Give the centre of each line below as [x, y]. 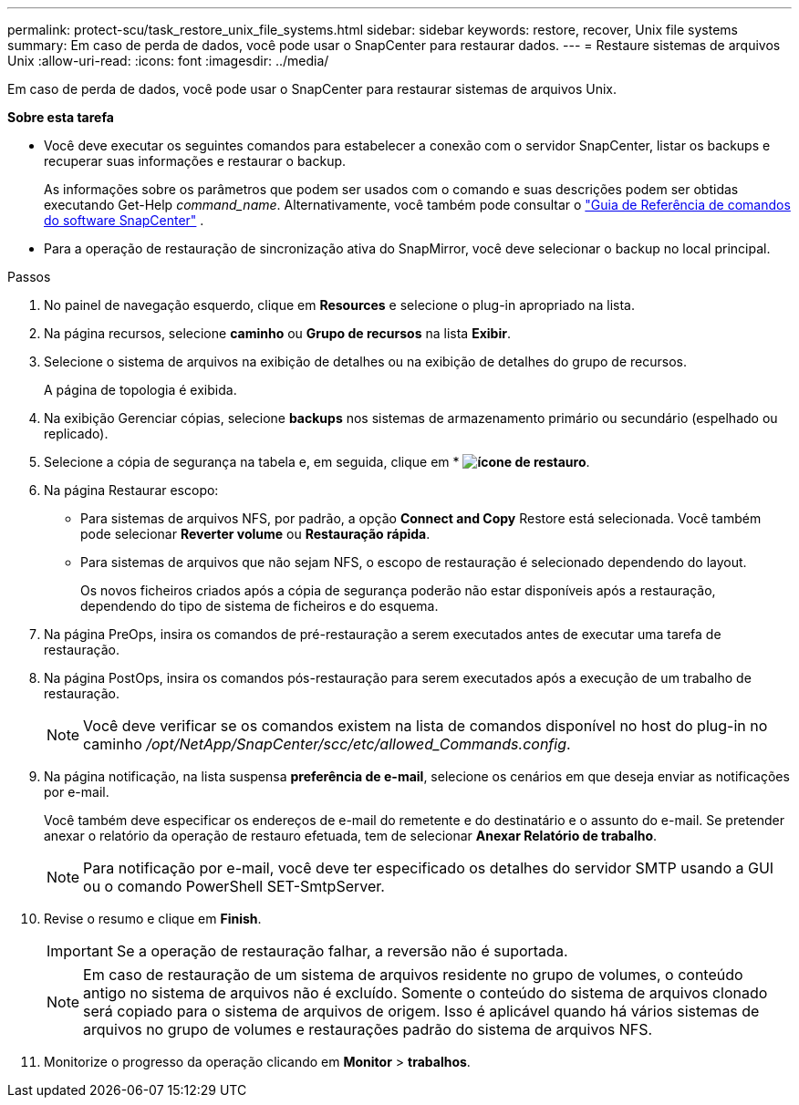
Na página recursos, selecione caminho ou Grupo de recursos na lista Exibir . [277, 333]
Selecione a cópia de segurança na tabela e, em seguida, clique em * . [317, 462]
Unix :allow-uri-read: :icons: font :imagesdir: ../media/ [168, 61]
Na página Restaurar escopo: [131, 490]
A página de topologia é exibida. [140, 390]
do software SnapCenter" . [124, 220]
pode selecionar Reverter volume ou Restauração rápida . [255, 534]
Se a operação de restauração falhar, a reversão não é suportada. [342, 951]
